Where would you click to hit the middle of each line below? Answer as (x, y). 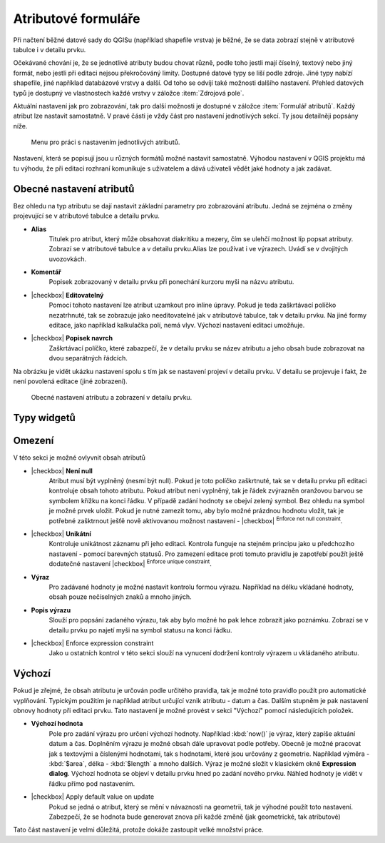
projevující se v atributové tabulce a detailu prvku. (87, 216)
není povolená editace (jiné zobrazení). (70, 381)
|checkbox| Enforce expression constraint (92, 643)
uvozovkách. (68, 259)
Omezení (34, 441)
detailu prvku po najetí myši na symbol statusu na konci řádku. (140, 630)
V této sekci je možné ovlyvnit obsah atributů (79, 458)
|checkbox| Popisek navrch (72, 338)
